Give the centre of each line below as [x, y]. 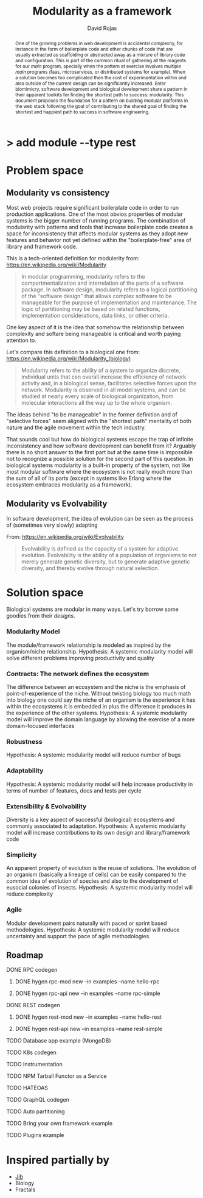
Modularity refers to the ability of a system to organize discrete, [101, 370]
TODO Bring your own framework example [60, 1124]
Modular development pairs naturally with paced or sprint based [87, 923]
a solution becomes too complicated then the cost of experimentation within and [101, 77]
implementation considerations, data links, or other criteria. [95, 315]
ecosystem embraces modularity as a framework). [69, 484]
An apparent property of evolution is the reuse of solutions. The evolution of [101, 868]
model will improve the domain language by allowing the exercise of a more [101, 719]
